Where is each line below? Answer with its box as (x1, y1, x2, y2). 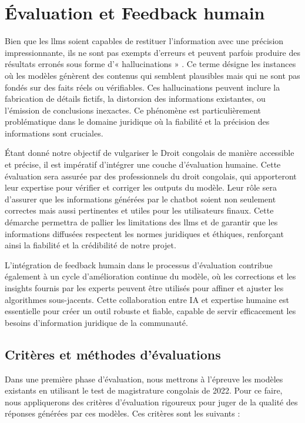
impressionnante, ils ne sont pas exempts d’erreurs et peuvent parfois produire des (5, 46, 301, 58)
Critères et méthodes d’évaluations (5, 345, 221, 363)
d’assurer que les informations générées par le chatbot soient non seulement (5, 192, 276, 205)
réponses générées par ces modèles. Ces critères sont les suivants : (5, 407, 240, 419)
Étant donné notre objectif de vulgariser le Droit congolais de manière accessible (5, 146, 294, 159)
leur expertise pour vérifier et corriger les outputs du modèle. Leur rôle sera (5, 181, 277, 194)
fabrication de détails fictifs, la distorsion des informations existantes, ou (5, 92, 266, 105)
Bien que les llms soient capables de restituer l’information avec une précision (5, 35, 284, 47)
